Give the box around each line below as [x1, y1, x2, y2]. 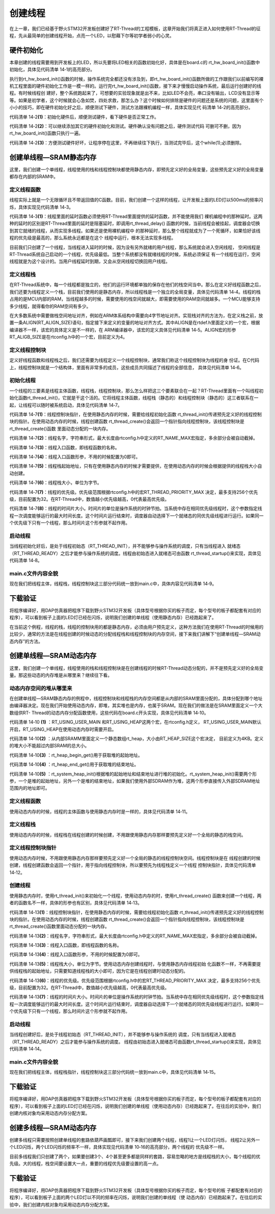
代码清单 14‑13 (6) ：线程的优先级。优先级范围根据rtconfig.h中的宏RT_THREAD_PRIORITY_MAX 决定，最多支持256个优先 [9, 977, 261, 983]
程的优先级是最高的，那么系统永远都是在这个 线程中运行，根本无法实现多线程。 [9, 235, 176, 241]
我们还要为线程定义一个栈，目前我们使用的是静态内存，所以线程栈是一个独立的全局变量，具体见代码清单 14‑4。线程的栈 [9, 289, 261, 295]
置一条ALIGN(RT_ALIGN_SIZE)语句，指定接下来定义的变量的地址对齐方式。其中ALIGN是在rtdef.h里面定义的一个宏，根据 [9, 319, 260, 326]
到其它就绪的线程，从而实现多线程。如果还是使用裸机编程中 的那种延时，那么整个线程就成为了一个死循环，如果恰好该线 [9, 227, 261, 234]
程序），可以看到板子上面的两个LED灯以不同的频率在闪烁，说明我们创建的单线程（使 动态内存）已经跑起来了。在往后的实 [9, 1194, 262, 1201]
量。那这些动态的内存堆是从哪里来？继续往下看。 [9, 672, 112, 678]
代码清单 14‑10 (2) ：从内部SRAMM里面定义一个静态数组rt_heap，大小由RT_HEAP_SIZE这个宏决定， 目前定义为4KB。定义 [9, 736, 264, 742]
